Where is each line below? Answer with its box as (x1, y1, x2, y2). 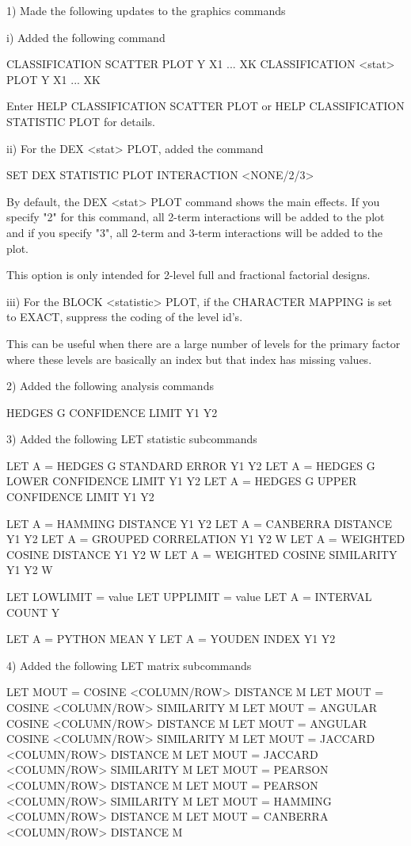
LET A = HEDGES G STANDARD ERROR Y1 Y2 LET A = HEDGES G (6, 457, 375, 473)
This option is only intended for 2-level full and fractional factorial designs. (6, 266, 371, 283)
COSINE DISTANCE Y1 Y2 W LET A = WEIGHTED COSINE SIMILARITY (6, 545, 398, 562)
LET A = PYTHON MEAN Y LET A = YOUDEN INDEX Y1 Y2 (6, 630, 336, 647)
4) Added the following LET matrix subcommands (6, 657, 252, 673)
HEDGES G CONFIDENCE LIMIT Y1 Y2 (6, 404, 218, 420)
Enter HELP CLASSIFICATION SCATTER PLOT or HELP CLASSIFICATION (6, 98, 405, 114)
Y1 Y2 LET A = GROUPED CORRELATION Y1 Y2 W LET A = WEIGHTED (6, 530, 405, 547)
